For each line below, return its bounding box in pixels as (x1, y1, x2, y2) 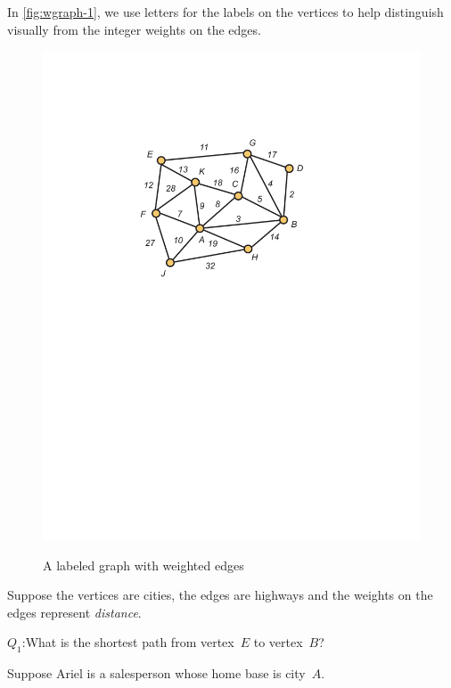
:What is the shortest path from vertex (21, 633, 234, 651)
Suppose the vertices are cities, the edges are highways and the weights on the (7, 586, 433, 604)
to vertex (253, 633, 303, 651)
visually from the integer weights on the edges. (7, 20, 261, 38)
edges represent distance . (7, 602, 142, 621)
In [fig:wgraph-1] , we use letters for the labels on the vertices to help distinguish (7, 3, 444, 20)
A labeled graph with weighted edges (43, 555, 244, 574)
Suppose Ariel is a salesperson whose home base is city (7, 664, 306, 683)
